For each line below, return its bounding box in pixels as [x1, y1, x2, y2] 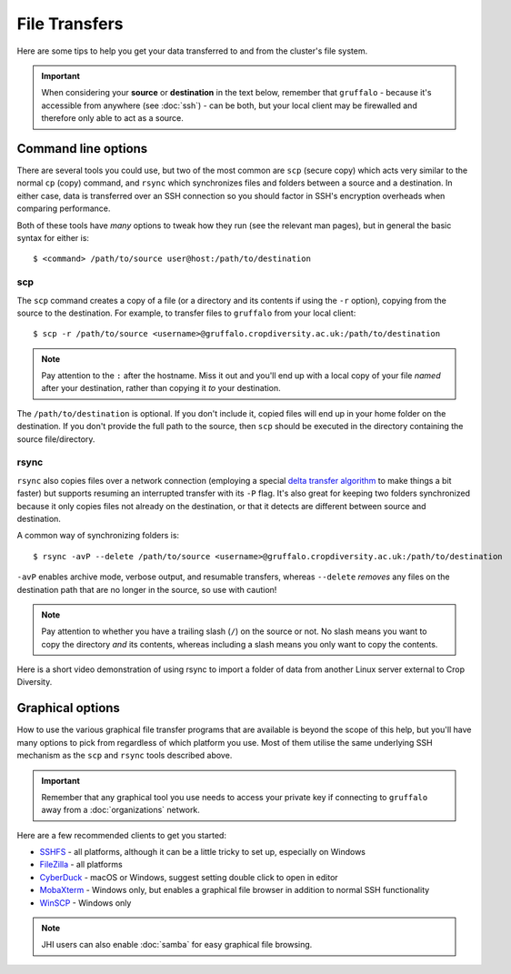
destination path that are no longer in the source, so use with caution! [16, 584, 277, 595]
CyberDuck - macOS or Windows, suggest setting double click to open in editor [39, 871, 338, 882]
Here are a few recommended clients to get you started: [16, 829, 227, 840]
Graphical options [16, 700, 120, 716]
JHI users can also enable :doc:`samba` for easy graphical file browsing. [41, 939, 313, 950]
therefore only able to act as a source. [41, 113, 184, 124]
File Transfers [16, 14, 124, 34]
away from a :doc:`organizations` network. [41, 805, 200, 816]
